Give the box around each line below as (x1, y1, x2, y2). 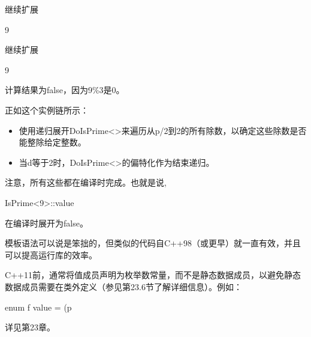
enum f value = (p (5, 300, 72, 313)
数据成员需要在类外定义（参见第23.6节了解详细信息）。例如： (5, 280, 242, 293)
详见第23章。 (5, 321, 55, 333)
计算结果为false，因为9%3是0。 (5, 83, 125, 96)
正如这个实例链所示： (5, 103, 89, 116)
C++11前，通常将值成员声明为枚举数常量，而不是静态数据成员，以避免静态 (5, 269, 301, 281)
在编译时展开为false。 (5, 216, 88, 229)
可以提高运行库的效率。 (5, 248, 97, 261)
